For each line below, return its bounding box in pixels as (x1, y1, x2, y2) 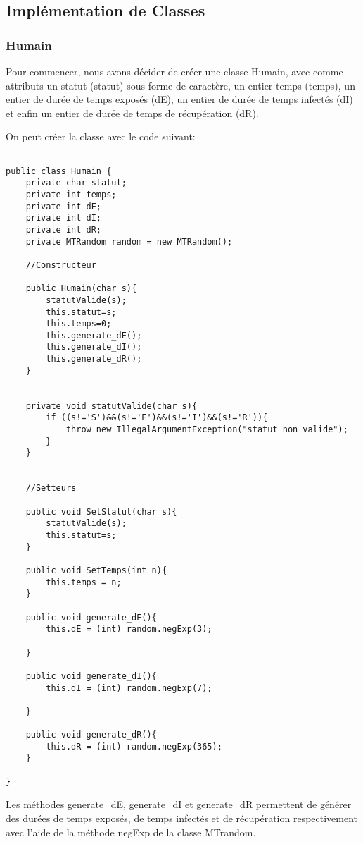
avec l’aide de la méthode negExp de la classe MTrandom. (6, 824, 256, 839)
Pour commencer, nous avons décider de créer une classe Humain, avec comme (6, 64, 343, 78)
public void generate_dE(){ (25, 612, 157, 623)
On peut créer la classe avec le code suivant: (6, 129, 196, 144)
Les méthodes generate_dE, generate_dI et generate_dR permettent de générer (6, 797, 352, 812)
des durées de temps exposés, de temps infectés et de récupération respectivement (6, 811, 358, 825)
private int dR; (25, 224, 102, 235)
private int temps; (25, 189, 117, 200)
